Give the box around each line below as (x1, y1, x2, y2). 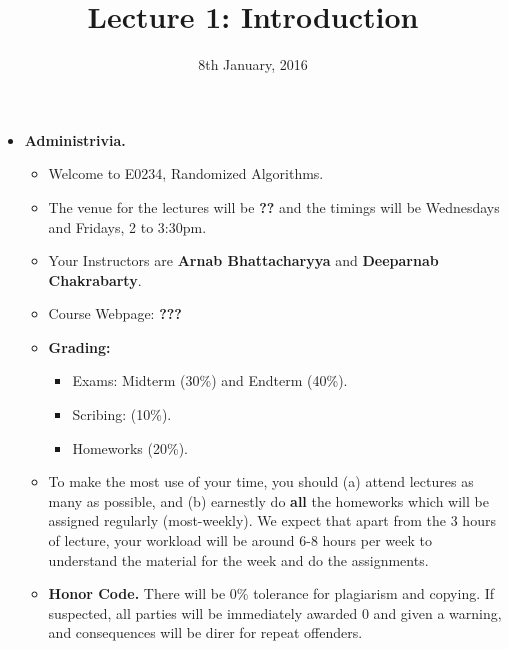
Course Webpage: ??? (48, 303, 182, 324)
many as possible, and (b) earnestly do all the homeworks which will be (48, 490, 489, 511)
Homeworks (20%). (72, 437, 188, 458)
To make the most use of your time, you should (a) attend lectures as (48, 471, 474, 492)
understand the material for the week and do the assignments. (48, 549, 429, 570)
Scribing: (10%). (72, 404, 172, 425)
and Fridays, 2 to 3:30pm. (48, 216, 207, 237)
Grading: (48, 336, 111, 357)
